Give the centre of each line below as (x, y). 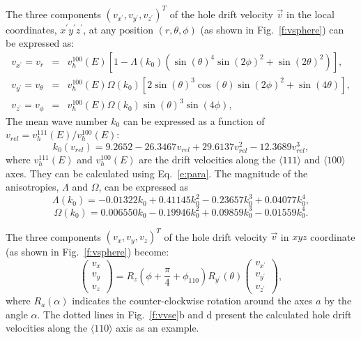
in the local (310, 14)
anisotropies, (32, 187)
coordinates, (31, 29)
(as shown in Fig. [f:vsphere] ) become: (87, 252)
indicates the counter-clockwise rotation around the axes (192, 301)
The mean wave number (57, 120)
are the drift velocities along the (207, 160)
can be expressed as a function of (194, 120)
